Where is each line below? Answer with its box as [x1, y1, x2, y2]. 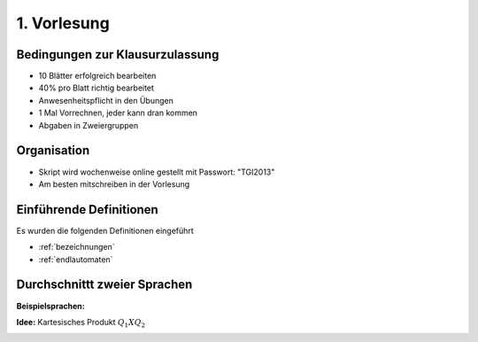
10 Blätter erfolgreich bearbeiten [38, 71, 157, 82]
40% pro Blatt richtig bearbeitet [38, 82, 155, 93]
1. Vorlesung [16, 13, 110, 33]
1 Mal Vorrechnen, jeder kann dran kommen [38, 107, 198, 119]
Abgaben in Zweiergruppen [38, 120, 139, 130]
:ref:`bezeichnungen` [38, 242, 115, 253]
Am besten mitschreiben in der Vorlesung [38, 178, 190, 190]
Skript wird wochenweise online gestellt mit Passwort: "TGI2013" [38, 167, 275, 177]
